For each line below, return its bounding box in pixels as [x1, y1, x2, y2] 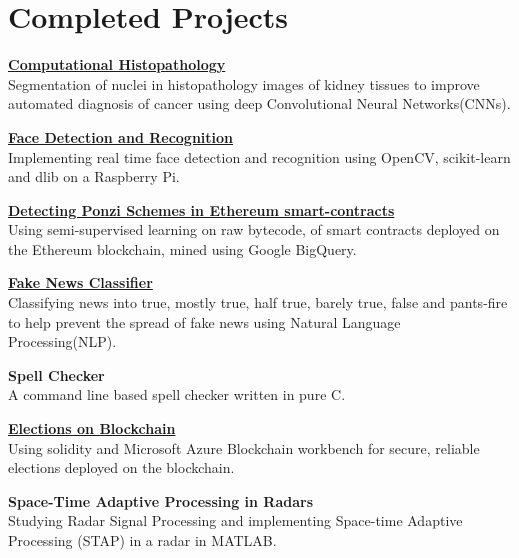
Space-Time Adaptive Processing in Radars [8, 490, 314, 511]
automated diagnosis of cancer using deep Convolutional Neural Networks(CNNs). [8, 93, 511, 114]
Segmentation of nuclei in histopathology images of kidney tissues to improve [8, 73, 480, 94]
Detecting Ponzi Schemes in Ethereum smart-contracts [8, 199, 395, 220]
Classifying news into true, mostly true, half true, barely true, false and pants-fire [8, 292, 508, 313]
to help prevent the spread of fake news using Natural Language [8, 311, 401, 332]
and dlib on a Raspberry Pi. [8, 166, 180, 187]
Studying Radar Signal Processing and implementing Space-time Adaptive [8, 510, 463, 531]
